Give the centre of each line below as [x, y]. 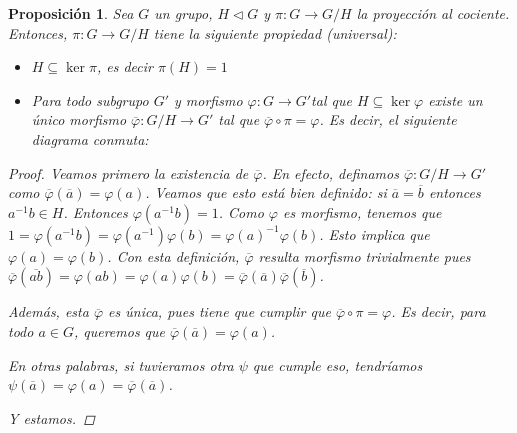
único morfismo [79, 119]
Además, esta [48, 311]
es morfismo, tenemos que [362, 211]
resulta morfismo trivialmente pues [364, 255]
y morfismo [208, 99]
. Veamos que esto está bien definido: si [266, 192]
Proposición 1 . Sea [71, 13]
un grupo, [183, 13]
